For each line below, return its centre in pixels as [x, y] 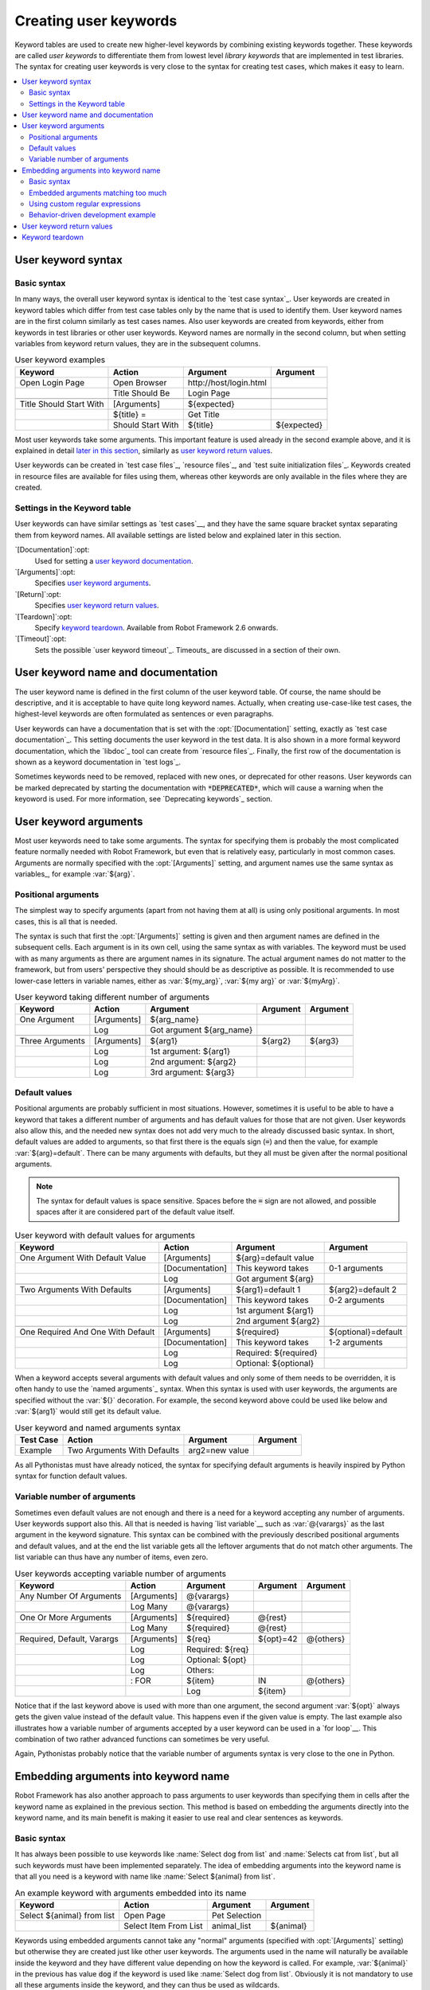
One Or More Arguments [66, 1617]
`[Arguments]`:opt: [45, 572]
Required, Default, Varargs [69, 1638]
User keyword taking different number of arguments [112, 997]
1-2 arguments [356, 1343]
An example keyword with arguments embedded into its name [131, 1893]
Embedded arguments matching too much [98, 193]
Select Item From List [163, 1926]
